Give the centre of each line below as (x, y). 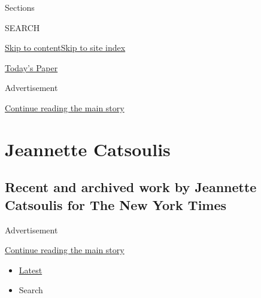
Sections (20, 7)
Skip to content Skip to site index (65, 48)
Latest (31, 270)
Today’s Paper (31, 67)
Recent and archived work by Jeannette (131, 187)
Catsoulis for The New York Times (116, 204)
